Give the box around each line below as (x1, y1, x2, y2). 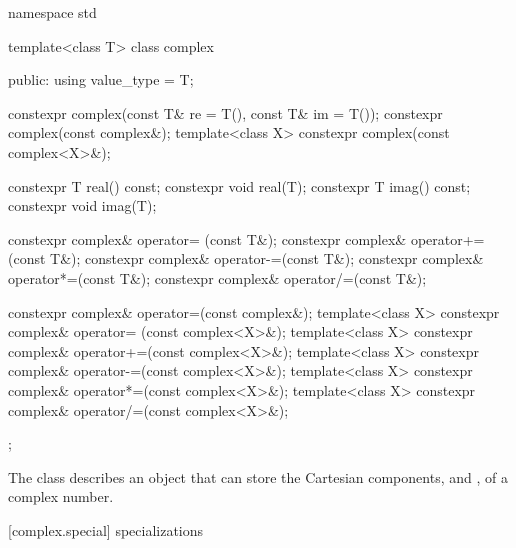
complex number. (8, 486, 114, 507)
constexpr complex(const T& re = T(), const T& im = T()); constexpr (8, 102, 443, 123)
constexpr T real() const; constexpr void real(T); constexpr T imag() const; (8, 175, 471, 196)
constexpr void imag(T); (8, 195, 157, 216)
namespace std (8, 2, 97, 22)
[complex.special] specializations (8, 519, 204, 540)
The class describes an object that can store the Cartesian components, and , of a (8, 466, 508, 487)
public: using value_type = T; (8, 69, 194, 90)
